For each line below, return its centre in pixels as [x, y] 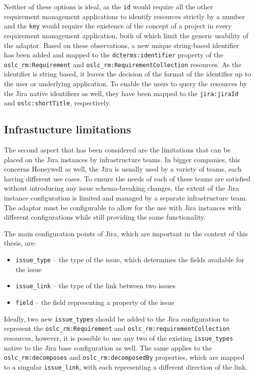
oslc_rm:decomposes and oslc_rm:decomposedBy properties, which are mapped [124, 357]
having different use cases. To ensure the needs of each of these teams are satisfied [127, 178]
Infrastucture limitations [68, 129]
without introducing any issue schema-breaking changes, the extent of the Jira [121, 188]
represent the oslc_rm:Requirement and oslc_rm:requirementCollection [117, 328]
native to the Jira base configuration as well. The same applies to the [108, 347]
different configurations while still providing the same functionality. [105, 217]
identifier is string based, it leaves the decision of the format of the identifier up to [127, 74]
